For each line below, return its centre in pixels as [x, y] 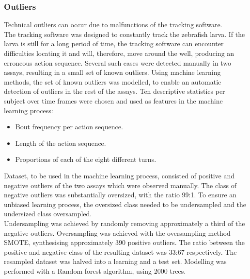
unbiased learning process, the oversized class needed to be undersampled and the [125, 204]
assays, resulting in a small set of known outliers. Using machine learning [112, 72]
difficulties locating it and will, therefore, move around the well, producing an [119, 53]
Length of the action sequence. [61, 143]
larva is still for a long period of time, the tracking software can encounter [114, 44]
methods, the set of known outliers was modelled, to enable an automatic [113, 81]
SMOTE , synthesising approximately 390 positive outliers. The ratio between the [124, 242]
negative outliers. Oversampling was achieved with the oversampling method [117, 233]
